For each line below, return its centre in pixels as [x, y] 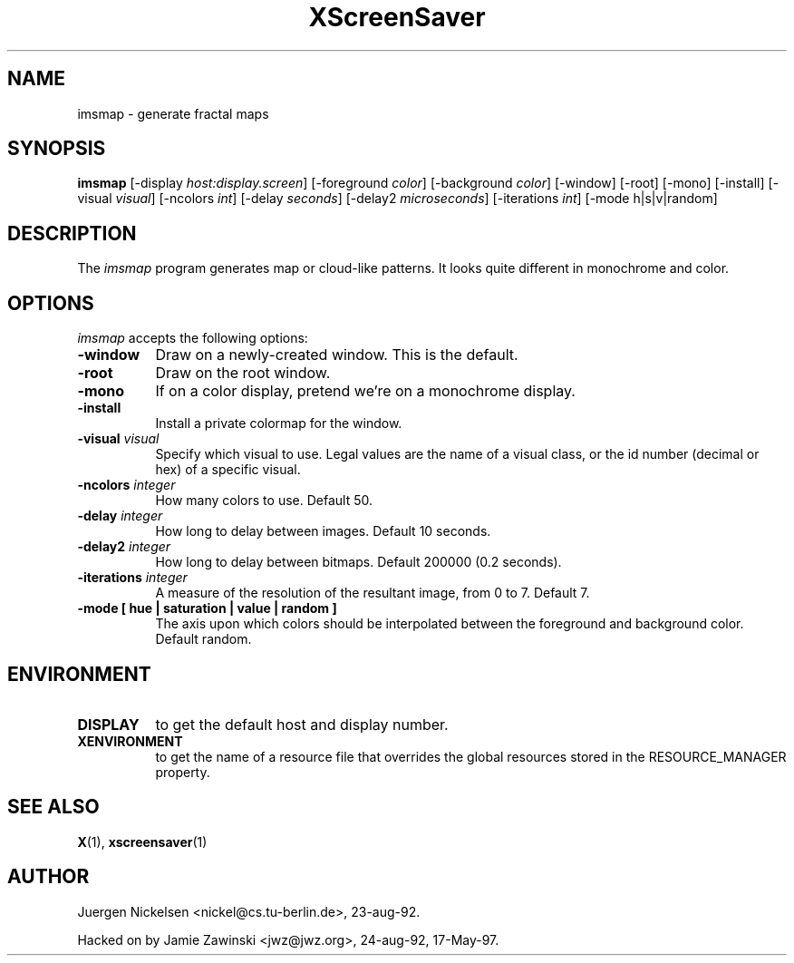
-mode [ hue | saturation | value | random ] [207, 608]
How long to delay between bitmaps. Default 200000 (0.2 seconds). [358, 562]
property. [183, 772]
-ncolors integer [126, 485]
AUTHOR [48, 877]
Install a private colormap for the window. [279, 423]
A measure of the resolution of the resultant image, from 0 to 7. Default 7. [373, 593]
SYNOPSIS [57, 149]
